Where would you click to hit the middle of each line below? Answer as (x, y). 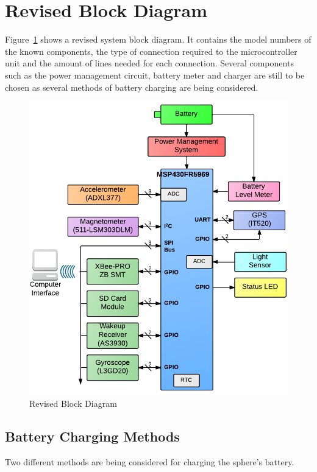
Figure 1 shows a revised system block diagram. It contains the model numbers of (158, 39)
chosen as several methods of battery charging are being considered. (132, 87)
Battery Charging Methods (92, 436)
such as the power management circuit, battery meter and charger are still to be (155, 75)
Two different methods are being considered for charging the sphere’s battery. (150, 461)
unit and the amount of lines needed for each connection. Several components (149, 63)
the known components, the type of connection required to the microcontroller (151, 51)
